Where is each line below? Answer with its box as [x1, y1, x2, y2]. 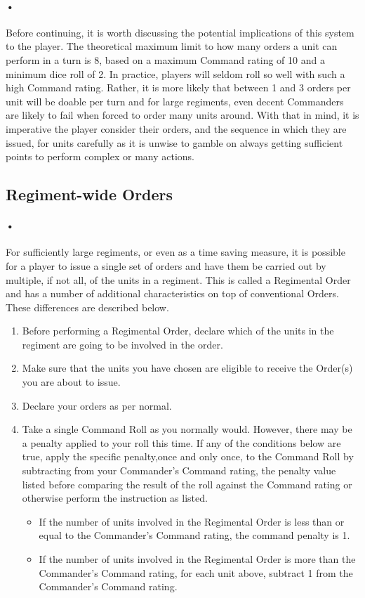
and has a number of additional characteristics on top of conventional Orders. [6, 286, 339, 301]
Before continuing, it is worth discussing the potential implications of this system [6, 25, 354, 39]
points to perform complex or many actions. [6, 149, 194, 164]
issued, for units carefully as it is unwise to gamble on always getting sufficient [6, 135, 343, 150]
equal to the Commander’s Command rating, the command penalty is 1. [39, 528, 350, 542]
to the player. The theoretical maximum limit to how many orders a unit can [6, 39, 338, 53]
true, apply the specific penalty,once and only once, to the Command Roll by [22, 449, 354, 464]
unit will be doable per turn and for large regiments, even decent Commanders [6, 93, 344, 108]
